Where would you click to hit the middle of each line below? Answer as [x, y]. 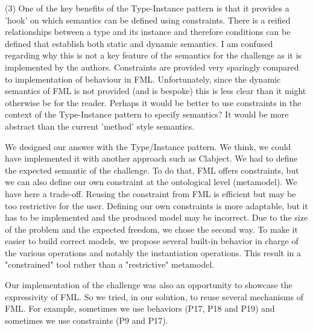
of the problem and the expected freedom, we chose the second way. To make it [151, 229]
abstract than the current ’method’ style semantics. [100, 126]
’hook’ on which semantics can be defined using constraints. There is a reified [148, 20]
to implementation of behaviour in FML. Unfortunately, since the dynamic [143, 79]
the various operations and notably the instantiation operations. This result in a [153, 252]
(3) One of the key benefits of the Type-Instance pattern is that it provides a [147, 8]
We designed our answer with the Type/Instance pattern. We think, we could [148, 146]
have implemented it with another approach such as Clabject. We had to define [151, 158]
